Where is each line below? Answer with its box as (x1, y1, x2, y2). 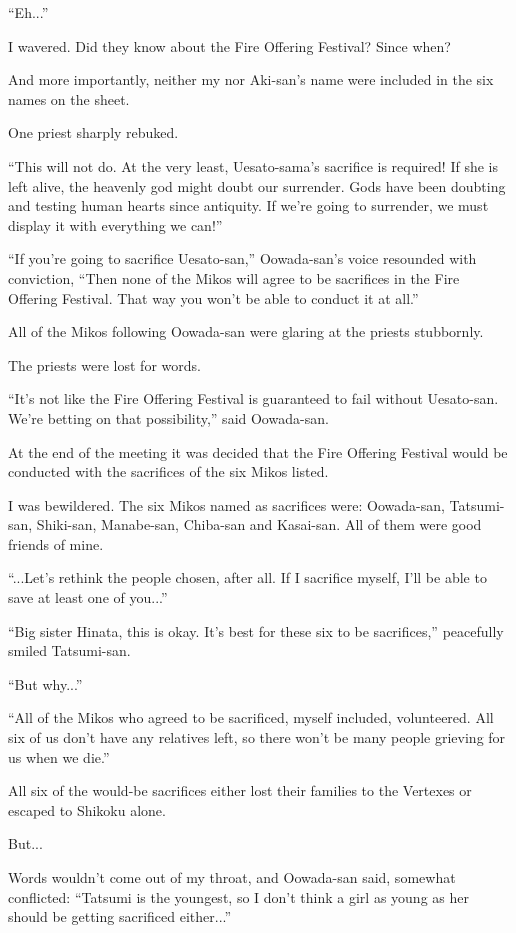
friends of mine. (8, 533, 104, 554)
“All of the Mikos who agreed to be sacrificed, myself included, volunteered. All (8, 707, 494, 728)
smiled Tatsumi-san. (8, 640, 131, 661)
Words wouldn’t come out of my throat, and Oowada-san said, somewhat (8, 867, 456, 887)
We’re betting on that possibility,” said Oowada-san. (8, 407, 329, 428)
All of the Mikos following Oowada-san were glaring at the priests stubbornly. (8, 321, 484, 342)
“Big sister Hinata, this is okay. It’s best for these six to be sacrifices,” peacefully (8, 620, 504, 641)
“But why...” (8, 673, 83, 694)
